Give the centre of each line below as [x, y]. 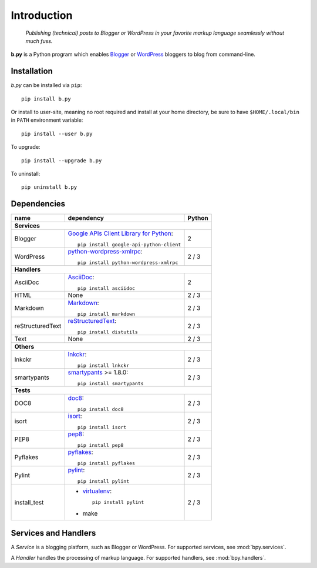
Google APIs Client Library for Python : [120, 233]
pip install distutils [107, 332]
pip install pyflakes [106, 464]
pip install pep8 [100, 445]
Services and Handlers [53, 533]
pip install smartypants [110, 384]
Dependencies [38, 204]
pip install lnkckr [103, 365]
